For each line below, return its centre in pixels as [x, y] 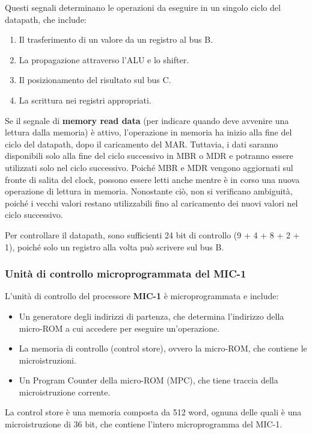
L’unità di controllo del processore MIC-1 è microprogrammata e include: [142, 296]
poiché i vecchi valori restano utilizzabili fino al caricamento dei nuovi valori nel [151, 203]
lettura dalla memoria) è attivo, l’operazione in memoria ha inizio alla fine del [148, 132]
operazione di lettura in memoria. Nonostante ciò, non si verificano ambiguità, [149, 191]
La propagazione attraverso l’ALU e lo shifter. [104, 59]
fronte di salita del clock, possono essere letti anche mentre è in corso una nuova [152, 179]
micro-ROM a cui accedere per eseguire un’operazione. [119, 328]
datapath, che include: [46, 19]
